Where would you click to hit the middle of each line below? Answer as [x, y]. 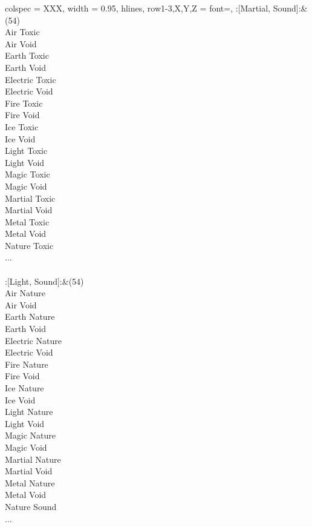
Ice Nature [24, 388]
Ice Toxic [22, 126]
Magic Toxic [28, 174]
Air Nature [25, 293]
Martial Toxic [30, 198]
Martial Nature [33, 459]
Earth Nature [30, 317]
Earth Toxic [27, 55]
